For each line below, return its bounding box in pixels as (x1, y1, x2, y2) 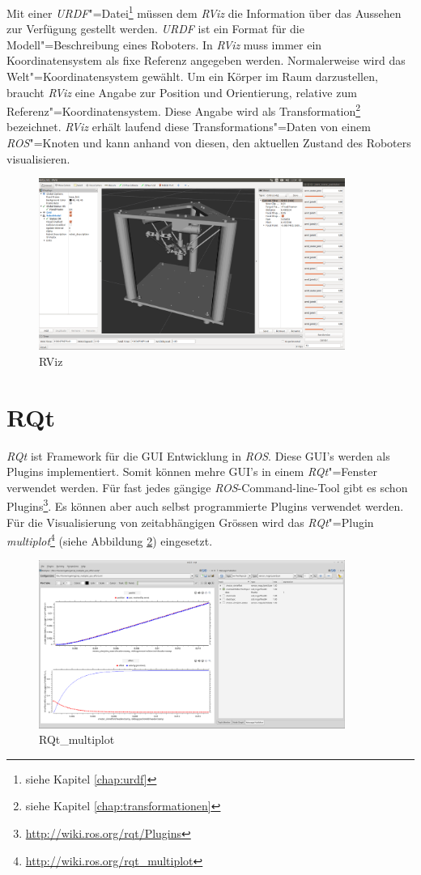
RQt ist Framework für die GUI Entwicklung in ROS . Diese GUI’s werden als (6, 447, 390, 464)
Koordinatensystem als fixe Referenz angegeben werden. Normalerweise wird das (6, 52, 406, 69)
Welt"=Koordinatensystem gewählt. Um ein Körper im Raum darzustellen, (6, 68, 378, 85)
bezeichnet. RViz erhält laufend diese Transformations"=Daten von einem (6, 118, 371, 135)
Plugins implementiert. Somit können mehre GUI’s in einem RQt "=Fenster (6, 463, 377, 480)
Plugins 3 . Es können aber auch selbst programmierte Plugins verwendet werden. (6, 495, 404, 515)
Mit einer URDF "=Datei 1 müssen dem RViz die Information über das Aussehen (6, 2, 402, 21)
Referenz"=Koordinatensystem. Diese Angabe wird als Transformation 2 (6, 100, 361, 119)
